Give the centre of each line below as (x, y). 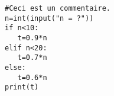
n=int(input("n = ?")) (49, 18)
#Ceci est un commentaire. (58, 8)
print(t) (22, 87)
